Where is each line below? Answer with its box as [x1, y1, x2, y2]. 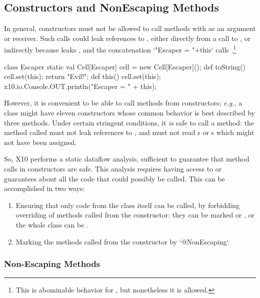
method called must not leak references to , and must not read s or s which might [4, 127, 254, 137]
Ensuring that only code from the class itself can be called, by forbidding [15, 199, 239, 210]
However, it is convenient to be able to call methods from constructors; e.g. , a [4, 97, 242, 108]
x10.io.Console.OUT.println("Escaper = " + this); [4, 80, 157, 91]
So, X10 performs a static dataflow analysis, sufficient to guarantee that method [4, 153, 249, 164]
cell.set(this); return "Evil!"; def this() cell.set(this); [4, 71, 161, 81]
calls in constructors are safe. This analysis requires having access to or [4, 163, 222, 173]
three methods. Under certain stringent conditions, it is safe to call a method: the [4, 117, 254, 127]
